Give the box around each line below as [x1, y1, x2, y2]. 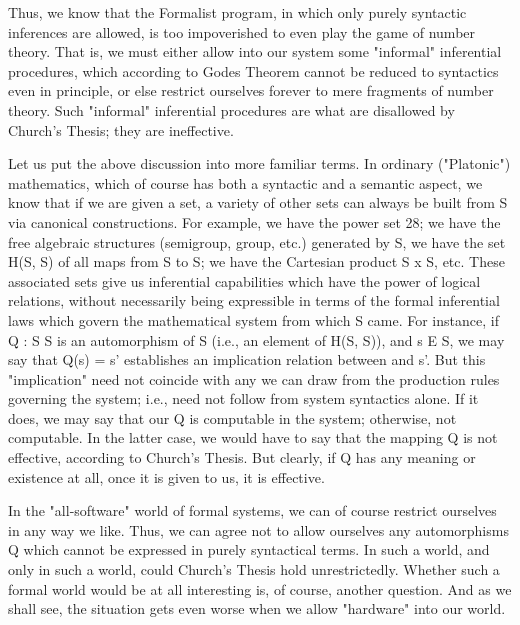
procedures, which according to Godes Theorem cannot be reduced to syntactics [8, 60, 499, 81]
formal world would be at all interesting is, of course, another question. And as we [8, 578, 512, 599]
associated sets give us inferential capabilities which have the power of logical [8, 270, 481, 291]
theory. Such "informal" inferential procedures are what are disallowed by [8, 99, 455, 120]
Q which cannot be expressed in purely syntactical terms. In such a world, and [8, 539, 490, 560]
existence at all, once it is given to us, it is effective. [8, 466, 325, 487]
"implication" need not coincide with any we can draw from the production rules [8, 368, 500, 389]
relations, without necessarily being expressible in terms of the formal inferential [8, 290, 500, 311]
